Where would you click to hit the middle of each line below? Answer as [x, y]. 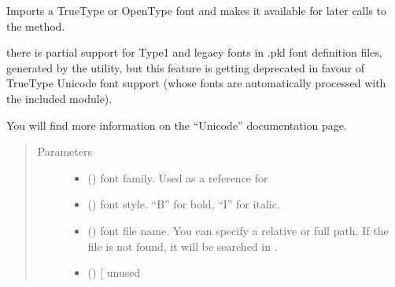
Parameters [65, 151]
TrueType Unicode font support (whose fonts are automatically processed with [196, 83]
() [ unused [114, 272]
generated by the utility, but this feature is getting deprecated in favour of [185, 67]
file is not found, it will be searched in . [183, 246]
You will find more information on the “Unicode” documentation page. [177, 125]
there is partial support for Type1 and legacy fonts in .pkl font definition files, [194, 52]
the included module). [59, 98]
